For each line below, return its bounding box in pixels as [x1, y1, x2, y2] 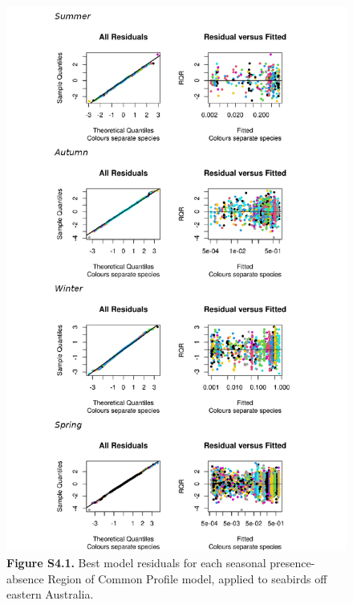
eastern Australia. [6, 586, 94, 603]
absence [6, 570, 44, 587]
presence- [270, 554, 315, 570]
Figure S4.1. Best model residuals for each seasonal [6, 554, 266, 570]
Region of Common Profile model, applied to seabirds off [47, 570, 327, 587]
